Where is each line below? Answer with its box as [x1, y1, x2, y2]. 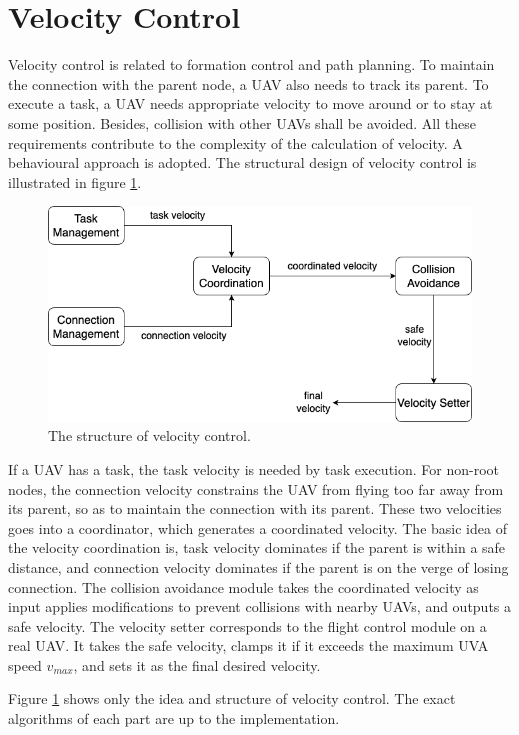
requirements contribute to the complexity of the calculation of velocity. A [8, 132, 463, 153]
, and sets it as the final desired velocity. [73, 654, 321, 675]
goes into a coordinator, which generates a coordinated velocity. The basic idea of [8, 517, 507, 538]
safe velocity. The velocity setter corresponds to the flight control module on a [8, 615, 487, 636]
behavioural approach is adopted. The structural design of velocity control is [8, 152, 477, 173]
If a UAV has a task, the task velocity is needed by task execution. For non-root [8, 458, 500, 479]
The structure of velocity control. [48, 425, 251, 446]
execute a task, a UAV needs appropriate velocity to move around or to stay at [8, 93, 493, 114]
